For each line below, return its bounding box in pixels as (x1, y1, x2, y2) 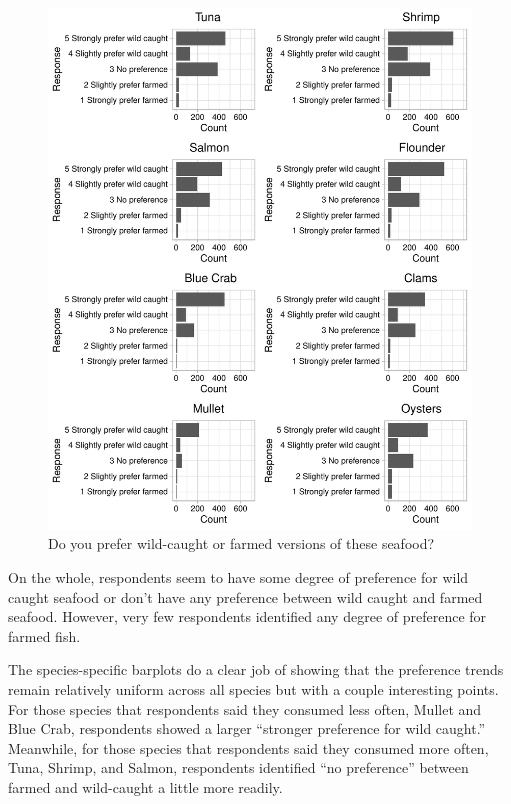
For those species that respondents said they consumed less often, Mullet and (8, 698, 482, 719)
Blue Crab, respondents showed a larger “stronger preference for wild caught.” (8, 718, 486, 739)
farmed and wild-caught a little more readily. (8, 776, 283, 797)
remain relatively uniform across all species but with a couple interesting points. (8, 679, 499, 699)
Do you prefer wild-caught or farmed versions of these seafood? (48, 533, 435, 554)
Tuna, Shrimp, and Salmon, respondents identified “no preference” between (8, 757, 469, 778)
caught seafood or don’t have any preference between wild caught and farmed (8, 586, 483, 607)
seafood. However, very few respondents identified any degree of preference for (8, 606, 487, 627)
